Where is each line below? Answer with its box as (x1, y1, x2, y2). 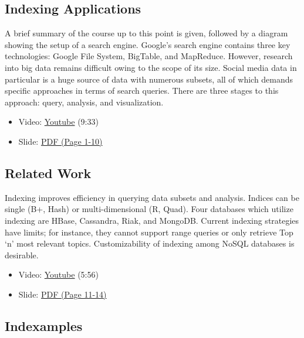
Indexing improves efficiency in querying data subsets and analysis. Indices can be (5, 191, 299, 203)
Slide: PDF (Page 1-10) (18, 135, 103, 147)
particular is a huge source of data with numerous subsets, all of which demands (5, 73, 293, 85)
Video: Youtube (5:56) (18, 268, 99, 281)
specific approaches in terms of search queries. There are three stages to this (5, 84, 279, 97)
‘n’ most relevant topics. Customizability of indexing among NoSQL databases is (5, 237, 295, 250)
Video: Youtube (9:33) (18, 115, 99, 128)
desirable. (5, 248, 39, 261)
